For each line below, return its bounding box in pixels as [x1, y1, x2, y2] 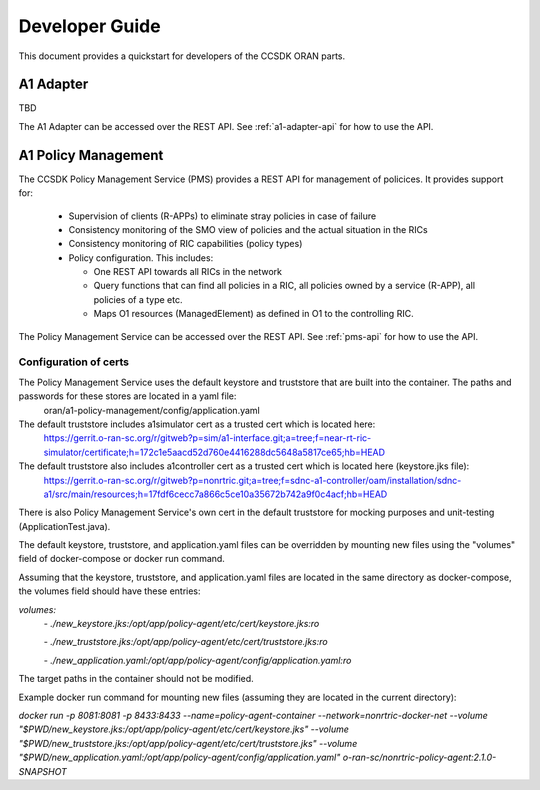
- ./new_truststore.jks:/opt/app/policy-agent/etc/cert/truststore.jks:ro [43, 636, 329, 648]
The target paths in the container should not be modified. [18, 673, 254, 685]
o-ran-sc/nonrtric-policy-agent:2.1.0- [342, 751, 497, 764]
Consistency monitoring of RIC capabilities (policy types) [68, 238, 303, 250]
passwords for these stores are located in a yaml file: [18, 390, 237, 402]
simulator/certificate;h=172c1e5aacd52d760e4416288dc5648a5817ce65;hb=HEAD [43, 446, 385, 458]
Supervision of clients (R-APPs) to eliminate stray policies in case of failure [68, 210, 377, 222]
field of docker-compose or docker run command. [18, 553, 225, 565]
